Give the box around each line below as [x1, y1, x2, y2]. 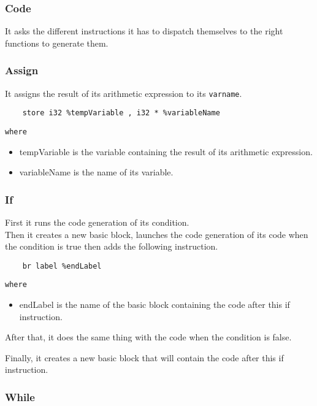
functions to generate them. [5, 36, 109, 49]
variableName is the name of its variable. [19, 166, 174, 178]
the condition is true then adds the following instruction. [5, 240, 218, 253]
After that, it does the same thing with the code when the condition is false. [5, 331, 292, 343]
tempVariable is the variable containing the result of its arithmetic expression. [19, 145, 313, 158]
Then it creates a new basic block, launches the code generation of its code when [5, 228, 308, 240]
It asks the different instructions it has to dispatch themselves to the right [5, 25, 283, 37]
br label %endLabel [22, 261, 102, 270]
